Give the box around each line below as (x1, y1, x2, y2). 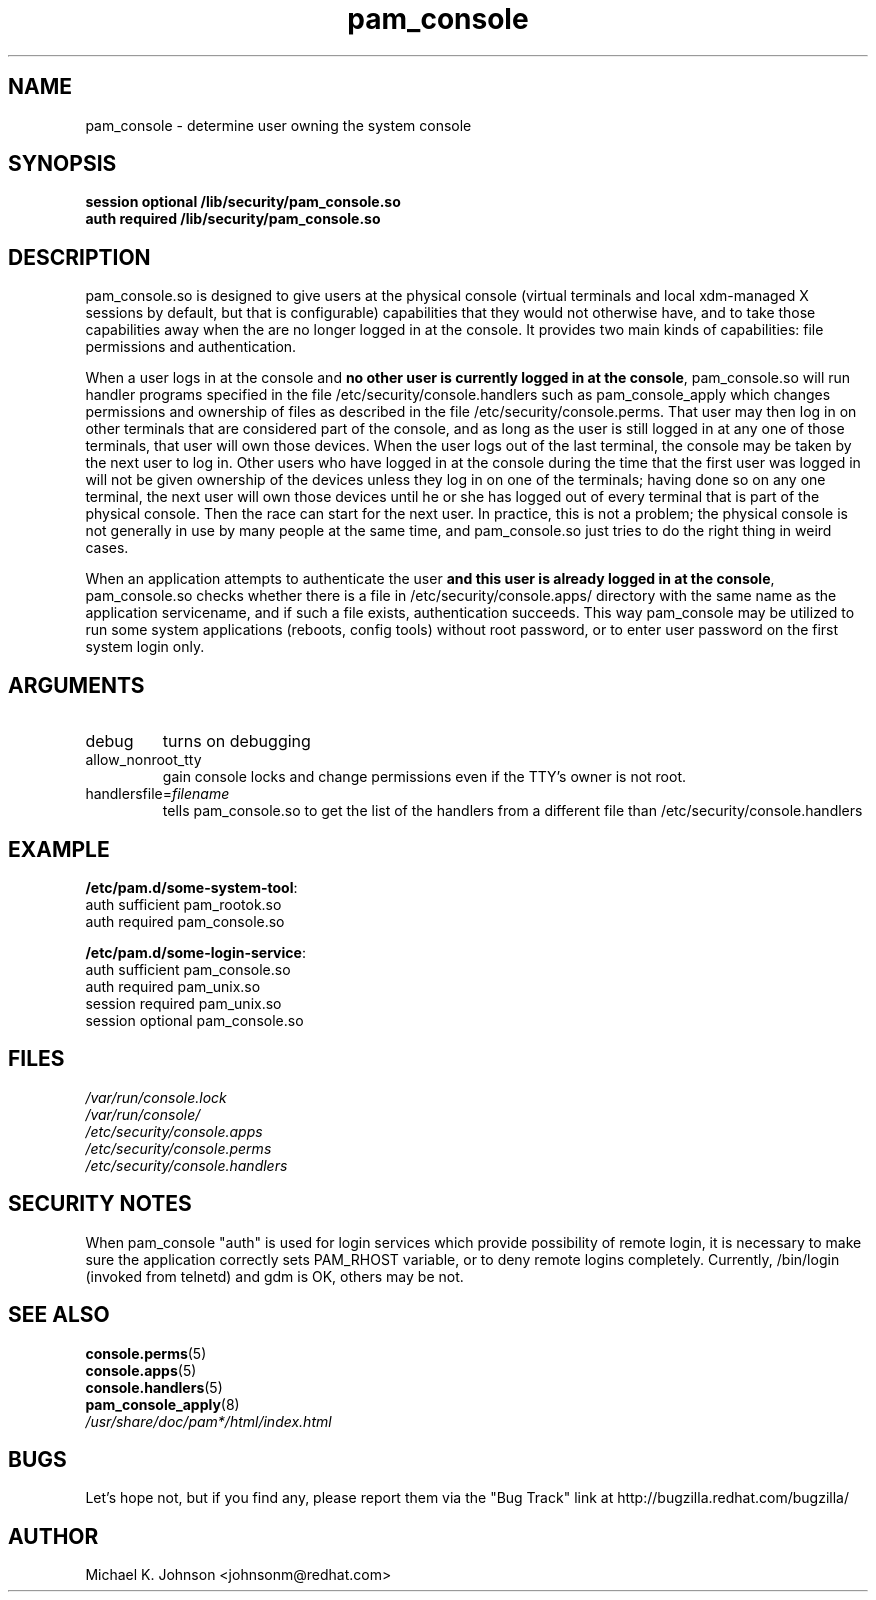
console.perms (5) (85, 1344, 207, 1362)
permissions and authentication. (85, 338, 297, 356)
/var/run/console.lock (85, 1088, 227, 1106)
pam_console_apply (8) (85, 1395, 240, 1413)
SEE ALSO (8, 1302, 110, 1328)
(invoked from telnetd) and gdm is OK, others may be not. (85, 1267, 464, 1285)
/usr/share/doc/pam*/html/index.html (85, 1412, 332, 1430)
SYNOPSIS (8, 151, 117, 177)
